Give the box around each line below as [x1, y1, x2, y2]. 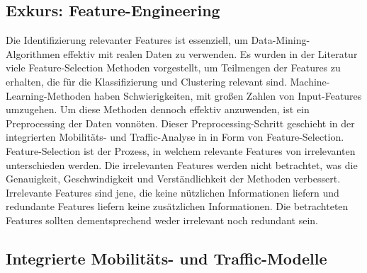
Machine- [290, 74, 330, 88]
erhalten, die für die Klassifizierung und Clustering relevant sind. [6, 74, 287, 88]
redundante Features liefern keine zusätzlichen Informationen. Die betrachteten [6, 199, 349, 214]
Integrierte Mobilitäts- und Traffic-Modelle [6, 247, 327, 269]
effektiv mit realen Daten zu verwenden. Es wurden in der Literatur [63, 46, 358, 61]
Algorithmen [6, 46, 60, 61]
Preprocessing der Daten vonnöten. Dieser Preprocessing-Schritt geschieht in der [6, 115, 355, 130]
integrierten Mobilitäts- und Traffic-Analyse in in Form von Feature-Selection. [6, 129, 344, 144]
